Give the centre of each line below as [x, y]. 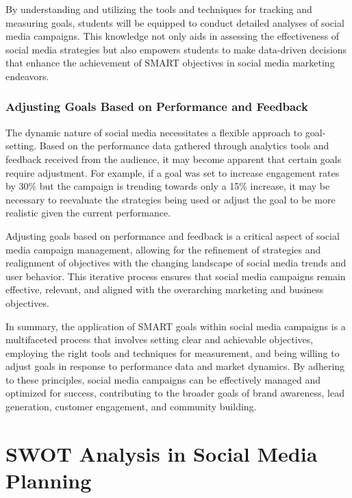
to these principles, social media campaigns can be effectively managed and [163, 379]
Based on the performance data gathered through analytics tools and [184, 146]
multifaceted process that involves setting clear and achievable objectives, [160, 339]
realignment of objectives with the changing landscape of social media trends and [176, 263]
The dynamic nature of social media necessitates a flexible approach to [154, 132]
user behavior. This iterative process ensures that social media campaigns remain [176, 276]
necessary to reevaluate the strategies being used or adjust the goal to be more [171, 199]
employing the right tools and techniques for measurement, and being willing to [173, 352]
